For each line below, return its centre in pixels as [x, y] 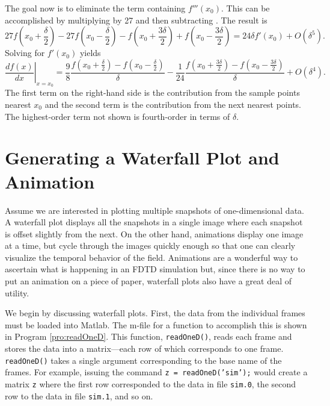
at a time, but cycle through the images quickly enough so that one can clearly [150, 245]
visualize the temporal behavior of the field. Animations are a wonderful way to [151, 257]
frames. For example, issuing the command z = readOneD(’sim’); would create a [156, 372]
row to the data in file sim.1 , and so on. [79, 395]
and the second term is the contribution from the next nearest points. [173, 105]
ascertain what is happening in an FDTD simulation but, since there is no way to [155, 269]
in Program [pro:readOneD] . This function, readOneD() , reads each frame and [148, 336]
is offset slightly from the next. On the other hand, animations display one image [154, 233]
